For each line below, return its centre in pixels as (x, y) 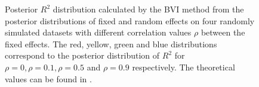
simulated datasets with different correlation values (98, 32)
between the (223, 32)
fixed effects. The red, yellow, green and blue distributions (111, 43)
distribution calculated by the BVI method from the (148, 9)
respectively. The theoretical (184, 67)
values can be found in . (48, 78)
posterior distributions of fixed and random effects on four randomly (130, 20)
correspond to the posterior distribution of (82, 55)
